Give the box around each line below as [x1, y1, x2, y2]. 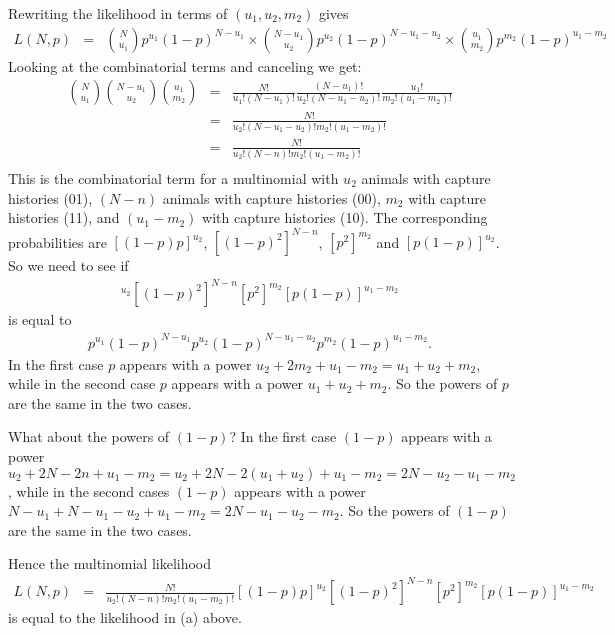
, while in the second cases [8, 480, 170, 501]
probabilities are [8, 231, 107, 252]
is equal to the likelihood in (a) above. [8, 607, 242, 628]
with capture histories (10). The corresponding [202, 207, 488, 228]
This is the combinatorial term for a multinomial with [8, 168, 339, 188]
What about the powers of [8, 426, 170, 447]
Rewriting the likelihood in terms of [8, 3, 228, 23]
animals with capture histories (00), [162, 187, 381, 208]
